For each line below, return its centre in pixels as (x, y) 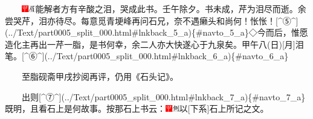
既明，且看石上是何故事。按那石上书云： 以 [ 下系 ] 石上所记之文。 (137, 108)
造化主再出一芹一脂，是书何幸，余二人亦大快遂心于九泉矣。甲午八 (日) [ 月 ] (150, 44)
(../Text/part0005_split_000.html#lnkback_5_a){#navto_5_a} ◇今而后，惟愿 (156, 32)
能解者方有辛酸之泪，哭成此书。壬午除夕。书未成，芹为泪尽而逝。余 (171, 8)
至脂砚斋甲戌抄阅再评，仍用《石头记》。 (100, 76)
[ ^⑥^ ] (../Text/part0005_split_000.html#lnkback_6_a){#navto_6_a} (155, 56)
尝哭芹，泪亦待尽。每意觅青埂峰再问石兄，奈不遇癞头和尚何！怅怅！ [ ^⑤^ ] (152, 20)
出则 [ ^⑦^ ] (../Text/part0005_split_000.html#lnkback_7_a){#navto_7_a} (163, 96)
